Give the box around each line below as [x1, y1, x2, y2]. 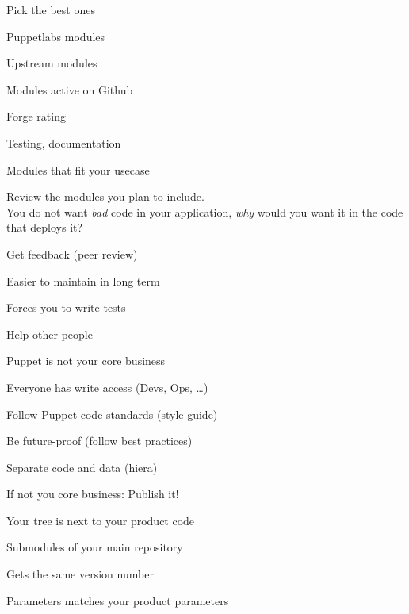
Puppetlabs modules [6, 28, 105, 44]
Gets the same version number [6, 566, 154, 582]
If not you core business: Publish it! [6, 485, 179, 502]
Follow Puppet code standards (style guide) [6, 405, 218, 422]
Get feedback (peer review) [6, 245, 138, 262]
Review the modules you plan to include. [6, 188, 204, 205]
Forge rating [6, 108, 66, 125]
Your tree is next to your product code [6, 512, 195, 528]
